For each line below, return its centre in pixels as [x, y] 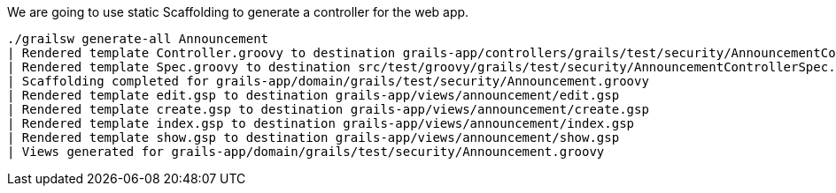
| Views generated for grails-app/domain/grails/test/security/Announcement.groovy [306, 152]
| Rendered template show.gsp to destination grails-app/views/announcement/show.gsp [313, 137]
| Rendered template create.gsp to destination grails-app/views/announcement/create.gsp [328, 109]
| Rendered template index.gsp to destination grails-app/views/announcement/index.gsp [321, 123]
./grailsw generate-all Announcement [138, 39]
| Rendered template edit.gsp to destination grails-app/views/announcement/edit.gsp [313, 95]
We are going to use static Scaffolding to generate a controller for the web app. [238, 12]
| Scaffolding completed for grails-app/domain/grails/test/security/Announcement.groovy [328, 81]
